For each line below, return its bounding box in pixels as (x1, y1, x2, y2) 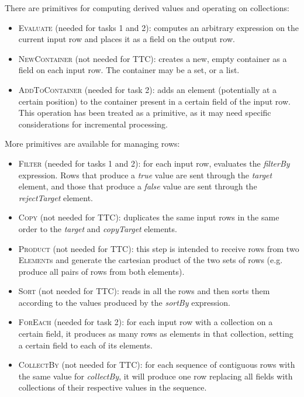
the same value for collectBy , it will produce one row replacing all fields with (18, 370, 293, 382)
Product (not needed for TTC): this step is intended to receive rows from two (18, 242, 299, 254)
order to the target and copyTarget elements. (18, 222, 177, 234)
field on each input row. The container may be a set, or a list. (18, 64, 240, 76)
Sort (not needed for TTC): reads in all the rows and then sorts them (18, 285, 270, 297)
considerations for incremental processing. (18, 118, 168, 130)
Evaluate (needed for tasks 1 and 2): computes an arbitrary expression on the (18, 21, 299, 33)
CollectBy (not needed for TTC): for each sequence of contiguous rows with (18, 358, 295, 371)
